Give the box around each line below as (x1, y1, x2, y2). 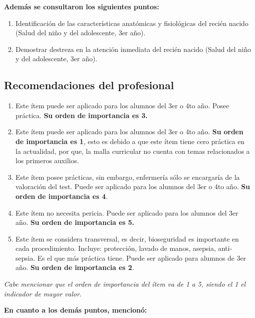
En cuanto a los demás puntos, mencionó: (4, 305, 147, 315)
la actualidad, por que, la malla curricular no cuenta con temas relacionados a (15, 146, 250, 156)
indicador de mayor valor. (4, 288, 82, 298)
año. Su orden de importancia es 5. (15, 217, 134, 227)
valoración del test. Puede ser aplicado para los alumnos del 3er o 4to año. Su (15, 181, 250, 192)
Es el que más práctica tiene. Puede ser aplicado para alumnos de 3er (37, 252, 246, 263)
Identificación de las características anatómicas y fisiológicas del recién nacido (15, 18, 249, 28)
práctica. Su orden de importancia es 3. (15, 110, 148, 120)
